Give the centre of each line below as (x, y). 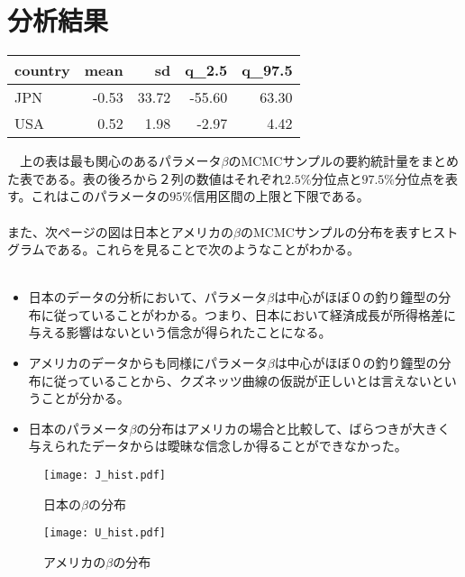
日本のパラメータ (79, 428)
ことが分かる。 (85, 398)
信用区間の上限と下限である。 (281, 196)
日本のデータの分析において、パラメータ (148, 297)
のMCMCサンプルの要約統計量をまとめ (344, 161)
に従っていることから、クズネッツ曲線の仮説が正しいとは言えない (236, 380)
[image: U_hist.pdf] (105, 533)
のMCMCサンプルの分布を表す (330, 231)
